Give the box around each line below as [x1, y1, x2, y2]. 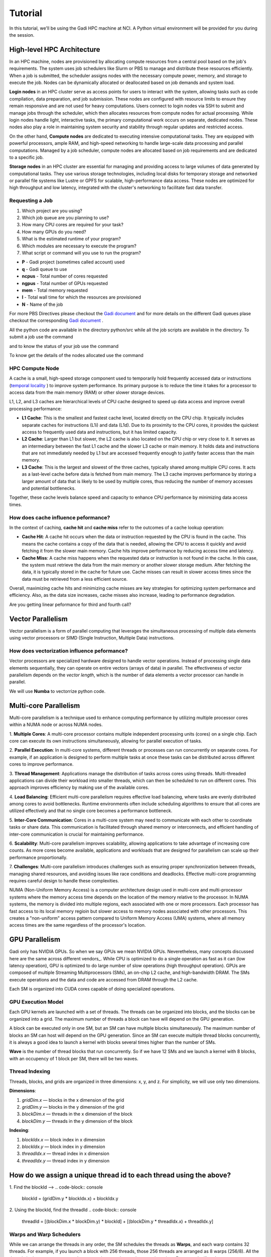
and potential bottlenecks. [22, 485, 76, 491]
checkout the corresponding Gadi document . [9, 317, 104, 324]
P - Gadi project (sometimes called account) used [22, 259, 125, 265]
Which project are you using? [22, 208, 83, 214]
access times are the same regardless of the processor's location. [9, 922, 146, 928]
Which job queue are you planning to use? [22, 215, 109, 221]
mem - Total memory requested [22, 287, 88, 293]
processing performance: [9, 405, 62, 412]
